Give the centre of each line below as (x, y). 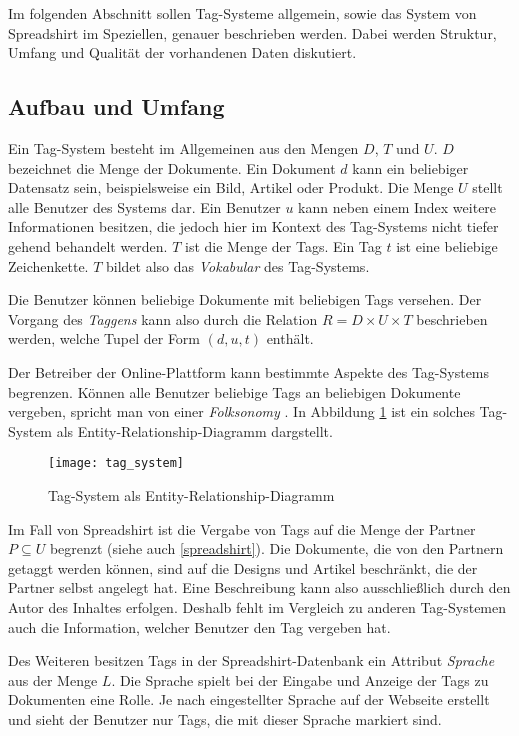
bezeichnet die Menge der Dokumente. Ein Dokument (172, 167)
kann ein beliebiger (410, 167)
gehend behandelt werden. (88, 245)
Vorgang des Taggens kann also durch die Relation (163, 318)
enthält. (290, 338)
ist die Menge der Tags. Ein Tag (283, 245)
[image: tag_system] (116, 463)
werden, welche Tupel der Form (104, 338)
